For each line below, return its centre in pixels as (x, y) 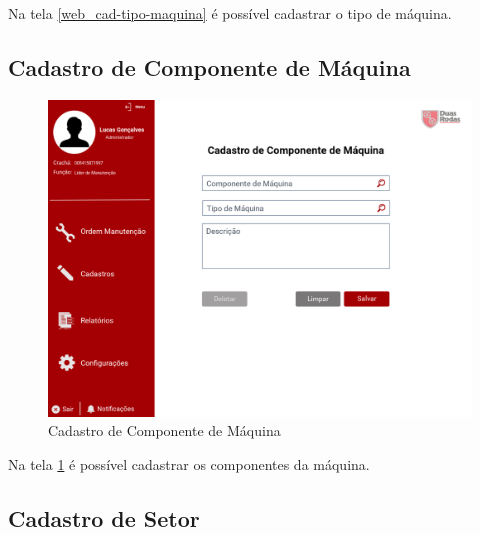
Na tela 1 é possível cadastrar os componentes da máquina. (189, 463)
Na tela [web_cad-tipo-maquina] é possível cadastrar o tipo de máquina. (230, 13)
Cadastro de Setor (104, 517)
